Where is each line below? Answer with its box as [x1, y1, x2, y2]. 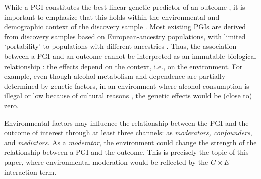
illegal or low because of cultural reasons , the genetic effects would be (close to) [4, 90, 252, 101]
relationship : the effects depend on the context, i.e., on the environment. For [4, 61, 243, 71]
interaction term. [4, 166, 57, 177]
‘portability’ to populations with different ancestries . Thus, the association [4, 41, 237, 51]
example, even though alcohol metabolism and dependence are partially [4, 71, 226, 81]
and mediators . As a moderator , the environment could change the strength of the [4, 137, 257, 147]
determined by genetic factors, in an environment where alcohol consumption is [4, 80, 249, 91]
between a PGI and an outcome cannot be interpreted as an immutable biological [4, 50, 256, 61]
